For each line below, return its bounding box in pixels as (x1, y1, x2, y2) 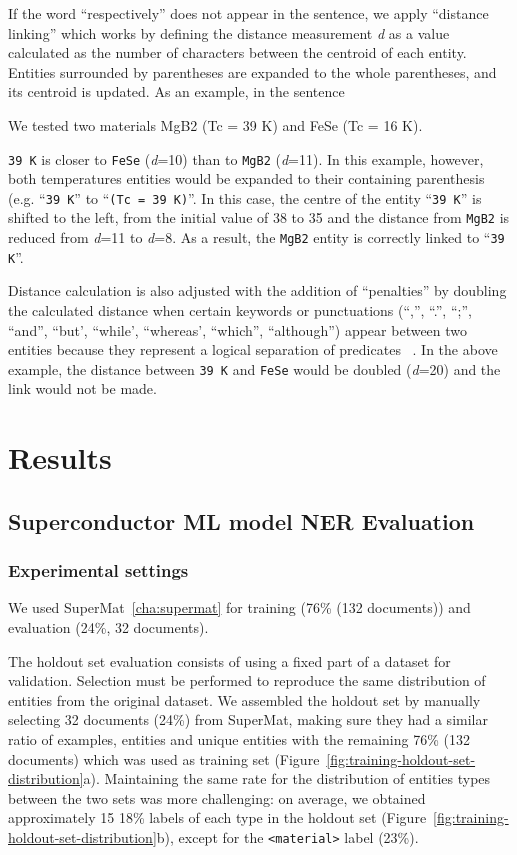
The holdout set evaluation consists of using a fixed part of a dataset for (8, 650, 451, 671)
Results (8, 437, 112, 478)
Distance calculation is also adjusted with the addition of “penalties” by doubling (8, 280, 507, 301)
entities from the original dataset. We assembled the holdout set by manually (8, 689, 481, 710)
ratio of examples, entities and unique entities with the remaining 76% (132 (8, 729, 470, 749)
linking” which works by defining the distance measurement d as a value (8, 22, 450, 43)
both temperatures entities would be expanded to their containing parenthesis (8, 168, 485, 189)
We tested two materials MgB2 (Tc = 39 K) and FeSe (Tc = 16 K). (8, 114, 423, 135)
